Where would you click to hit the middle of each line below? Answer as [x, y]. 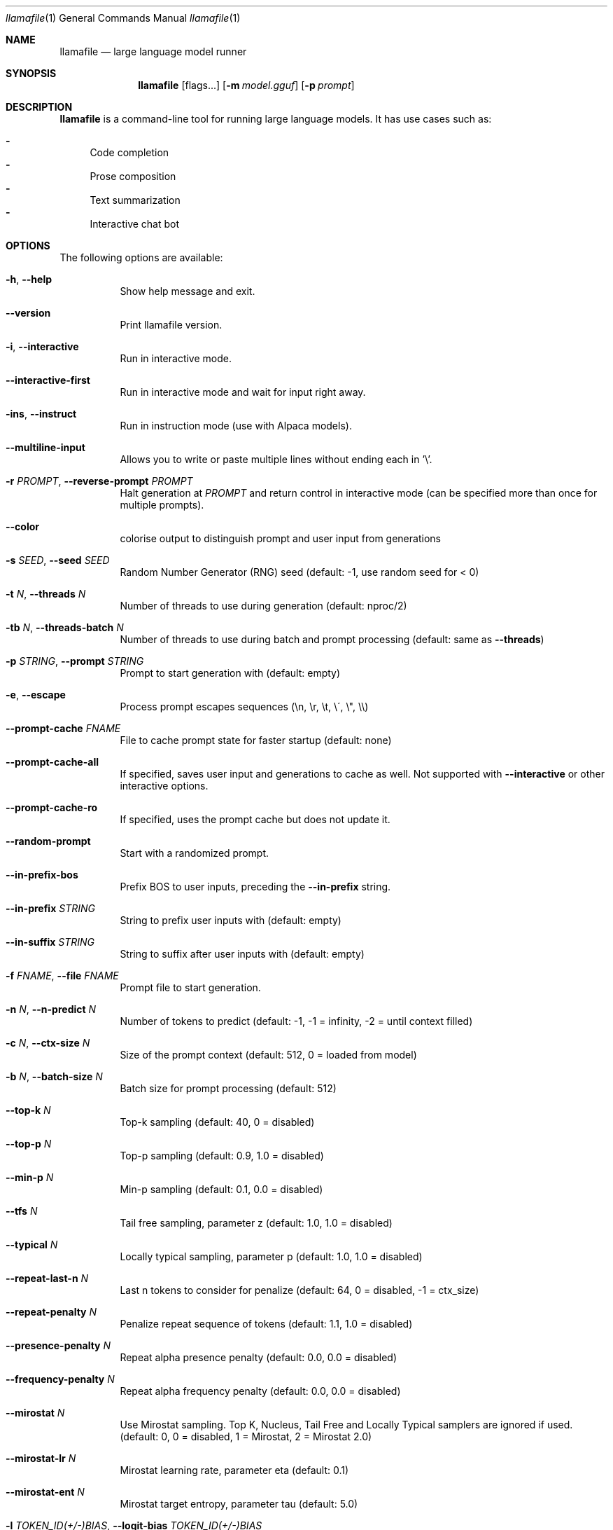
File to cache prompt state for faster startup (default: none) [256, 740]
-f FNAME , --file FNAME [62, 976]
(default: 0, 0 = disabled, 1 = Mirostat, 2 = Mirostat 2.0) [246, 1436]
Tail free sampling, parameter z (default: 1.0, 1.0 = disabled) [256, 1223]
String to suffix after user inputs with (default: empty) [242, 954]
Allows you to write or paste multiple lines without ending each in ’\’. [276, 459]
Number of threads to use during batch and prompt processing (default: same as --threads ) [332, 639]
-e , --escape [36, 695]
